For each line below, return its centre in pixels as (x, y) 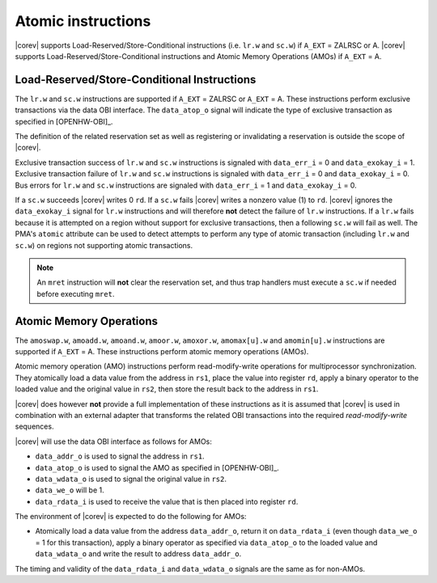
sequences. (34, 427)
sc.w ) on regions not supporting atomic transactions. (104, 245)
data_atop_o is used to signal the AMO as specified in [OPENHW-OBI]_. (157, 467)
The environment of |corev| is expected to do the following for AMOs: (131, 517)
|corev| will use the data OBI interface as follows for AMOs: (113, 441)
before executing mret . (76, 294)
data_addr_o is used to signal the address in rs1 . (120, 456)
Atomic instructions (83, 21)
